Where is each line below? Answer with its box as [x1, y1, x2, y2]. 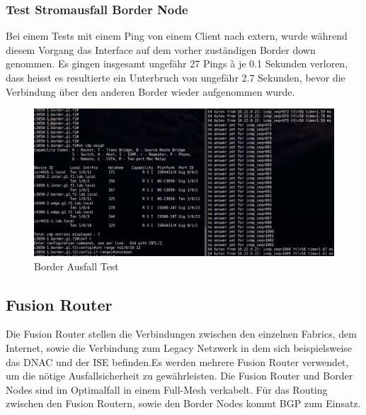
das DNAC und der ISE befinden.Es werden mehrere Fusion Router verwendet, [6, 354, 349, 369]
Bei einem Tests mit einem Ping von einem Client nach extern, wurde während [6, 28, 348, 43]
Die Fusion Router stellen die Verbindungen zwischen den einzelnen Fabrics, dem [6, 326, 357, 341]
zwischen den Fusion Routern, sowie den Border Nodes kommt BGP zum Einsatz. [6, 396, 361, 411]
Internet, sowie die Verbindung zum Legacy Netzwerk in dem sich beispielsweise [6, 341, 353, 355]
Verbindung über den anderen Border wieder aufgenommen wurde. [6, 84, 295, 99]
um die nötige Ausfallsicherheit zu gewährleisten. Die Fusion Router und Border [6, 368, 353, 383]
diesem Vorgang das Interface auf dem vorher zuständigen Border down [6, 42, 316, 57]
